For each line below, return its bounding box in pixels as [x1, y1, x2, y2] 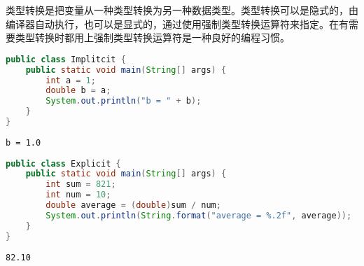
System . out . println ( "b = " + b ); [45, 96, 202, 106]
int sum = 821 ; [45, 179, 116, 190]
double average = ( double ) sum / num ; [45, 200, 221, 211]
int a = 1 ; [45, 75, 96, 85]
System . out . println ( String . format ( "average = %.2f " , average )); [45, 210, 352, 220]
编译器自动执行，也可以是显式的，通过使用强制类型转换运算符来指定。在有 [6, 16, 349, 31]
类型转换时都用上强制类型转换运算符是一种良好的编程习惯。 [15, 30, 290, 45]
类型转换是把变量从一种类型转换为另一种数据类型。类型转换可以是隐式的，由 [6, 3, 358, 17]
